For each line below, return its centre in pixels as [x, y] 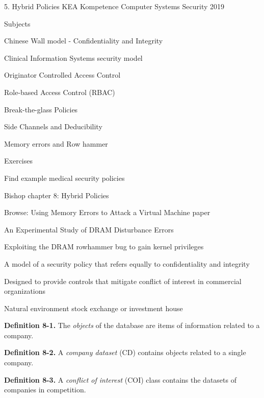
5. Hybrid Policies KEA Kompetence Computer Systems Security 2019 [114, 6]
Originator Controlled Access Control [62, 75]
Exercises [18, 161]
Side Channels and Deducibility [53, 126]
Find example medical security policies [64, 178]
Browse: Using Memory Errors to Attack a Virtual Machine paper [107, 212]
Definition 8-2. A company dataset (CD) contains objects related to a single [125, 352]
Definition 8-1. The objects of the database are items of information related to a [132, 325]
